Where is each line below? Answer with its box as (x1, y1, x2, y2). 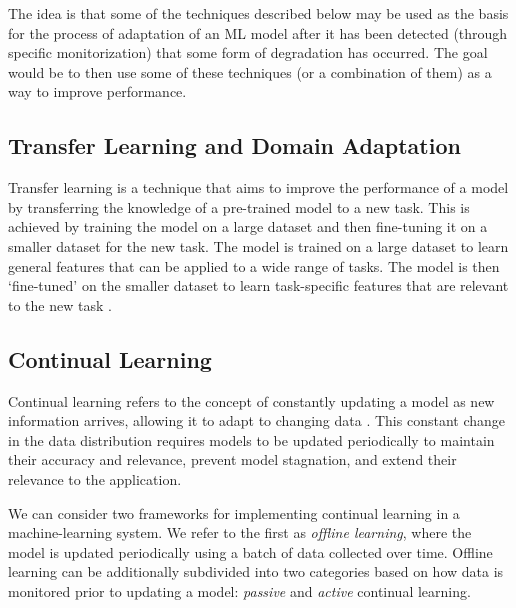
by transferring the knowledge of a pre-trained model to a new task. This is (8, 196, 470, 217)
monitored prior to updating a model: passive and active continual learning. (8, 580, 471, 601)
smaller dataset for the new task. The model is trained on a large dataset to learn (8, 235, 509, 256)
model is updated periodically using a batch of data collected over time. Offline (8, 541, 493, 562)
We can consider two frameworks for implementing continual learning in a (8, 502, 460, 523)
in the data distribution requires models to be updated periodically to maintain (8, 429, 495, 450)
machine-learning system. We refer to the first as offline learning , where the (8, 522, 472, 543)
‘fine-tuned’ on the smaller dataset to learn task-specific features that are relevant (8, 275, 509, 296)
